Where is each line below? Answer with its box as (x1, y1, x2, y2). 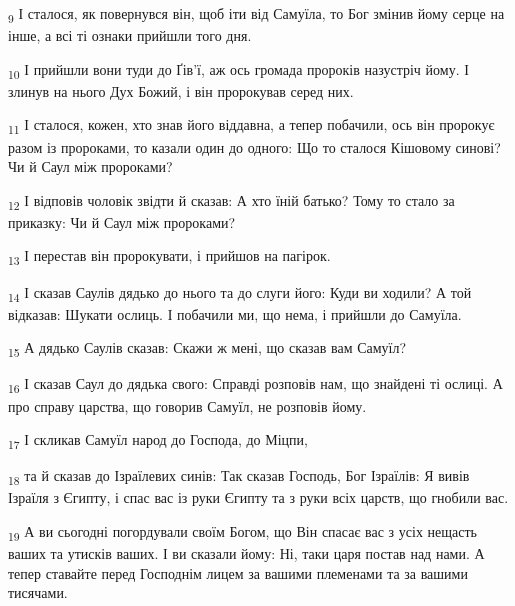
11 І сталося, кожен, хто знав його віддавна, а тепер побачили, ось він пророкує (8, 114, 495, 138)
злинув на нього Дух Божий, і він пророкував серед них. (8, 80, 354, 101)
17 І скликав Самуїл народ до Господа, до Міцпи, (8, 429, 308, 452)
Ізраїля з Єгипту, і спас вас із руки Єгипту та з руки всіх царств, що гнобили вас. (8, 487, 509, 508)
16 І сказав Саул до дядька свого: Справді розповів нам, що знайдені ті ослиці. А (8, 373, 503, 397)
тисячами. (8, 582, 68, 603)
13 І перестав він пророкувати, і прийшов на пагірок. (8, 245, 331, 269)
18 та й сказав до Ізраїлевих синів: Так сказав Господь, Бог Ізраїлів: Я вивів (8, 465, 470, 489)
